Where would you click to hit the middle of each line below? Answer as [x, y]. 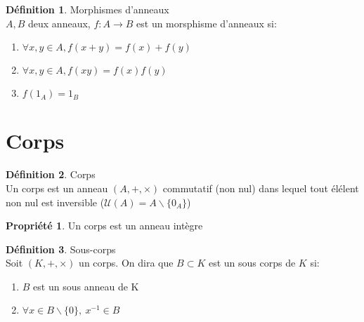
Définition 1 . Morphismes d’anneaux [87, 9]
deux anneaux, [59, 23]
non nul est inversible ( [55, 202]
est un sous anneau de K [86, 286]
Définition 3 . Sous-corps [61, 249]
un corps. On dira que [126, 263]
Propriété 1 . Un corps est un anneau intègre [104, 226]
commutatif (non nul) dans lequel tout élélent [261, 188]
